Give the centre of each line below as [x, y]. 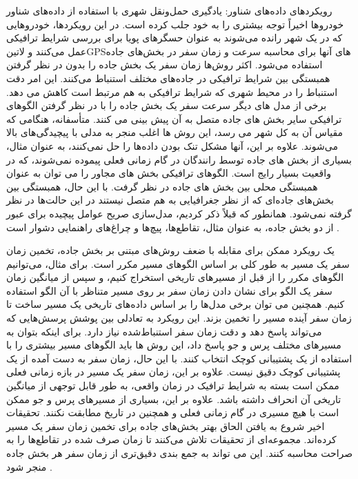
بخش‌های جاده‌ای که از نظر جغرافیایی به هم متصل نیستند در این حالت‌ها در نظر [170, 200]
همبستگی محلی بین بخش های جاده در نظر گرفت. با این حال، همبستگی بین [162, 186]
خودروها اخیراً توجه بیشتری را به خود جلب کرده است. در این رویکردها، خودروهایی [175, 24]
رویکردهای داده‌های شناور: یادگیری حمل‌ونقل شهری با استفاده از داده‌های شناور [169, 10]
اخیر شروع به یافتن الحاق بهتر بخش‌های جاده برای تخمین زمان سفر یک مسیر [166, 426]
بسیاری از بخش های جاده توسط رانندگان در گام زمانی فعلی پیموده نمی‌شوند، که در [179, 159]
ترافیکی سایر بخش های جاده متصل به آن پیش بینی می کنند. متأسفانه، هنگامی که [174, 118]
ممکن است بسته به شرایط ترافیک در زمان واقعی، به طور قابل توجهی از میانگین [173, 385]
